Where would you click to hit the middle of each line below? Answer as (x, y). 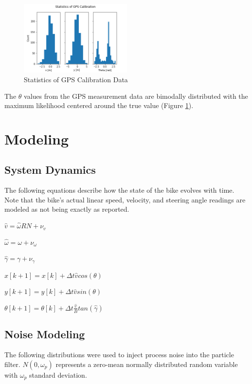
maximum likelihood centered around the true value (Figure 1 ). (99, 105)
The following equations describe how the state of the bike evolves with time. (119, 190)
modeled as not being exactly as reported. (67, 209)
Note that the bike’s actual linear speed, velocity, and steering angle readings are (125, 199)
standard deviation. (58, 375)
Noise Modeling (45, 334)
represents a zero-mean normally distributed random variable (147, 364)
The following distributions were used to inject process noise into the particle (119, 355)
